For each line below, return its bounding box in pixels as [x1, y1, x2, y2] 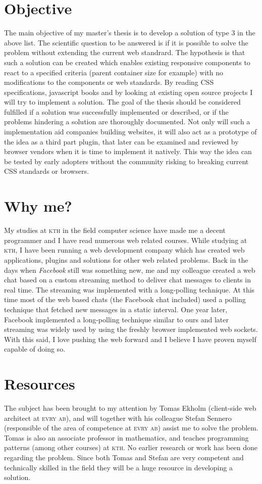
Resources [4, 373, 75, 394]
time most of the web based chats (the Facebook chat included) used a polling [4, 294, 246, 305]
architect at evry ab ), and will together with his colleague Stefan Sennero [4, 412, 232, 423]
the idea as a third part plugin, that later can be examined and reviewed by [4, 136, 239, 147]
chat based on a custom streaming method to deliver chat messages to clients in [4, 274, 251, 285]
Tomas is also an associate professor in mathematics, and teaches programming [4, 432, 249, 443]
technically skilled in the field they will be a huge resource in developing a [4, 462, 233, 472]
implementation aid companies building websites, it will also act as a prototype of [4, 126, 257, 137]
